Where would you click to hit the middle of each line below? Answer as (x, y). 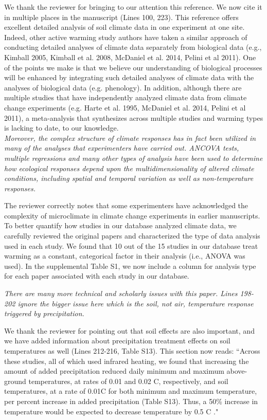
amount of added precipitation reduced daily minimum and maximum (114, 371)
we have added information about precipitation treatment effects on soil (117, 341)
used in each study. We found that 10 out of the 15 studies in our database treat (131, 245)
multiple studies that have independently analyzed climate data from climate (126, 97)
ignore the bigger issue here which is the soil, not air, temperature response (136, 303)
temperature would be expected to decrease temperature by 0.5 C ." (111, 411)
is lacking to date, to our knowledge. (61, 128)
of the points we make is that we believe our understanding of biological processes (133, 67)
